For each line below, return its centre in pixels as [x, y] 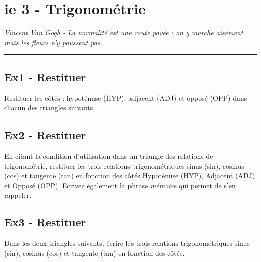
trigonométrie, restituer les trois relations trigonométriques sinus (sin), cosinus [124, 165]
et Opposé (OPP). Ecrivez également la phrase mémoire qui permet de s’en [120, 185]
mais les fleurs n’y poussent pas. [53, 42]
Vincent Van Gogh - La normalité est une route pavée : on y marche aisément [124, 32]
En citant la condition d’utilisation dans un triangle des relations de [109, 155]
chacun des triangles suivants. [50, 108]
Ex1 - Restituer [45, 77]
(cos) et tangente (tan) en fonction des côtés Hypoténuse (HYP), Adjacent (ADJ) [130, 175]
